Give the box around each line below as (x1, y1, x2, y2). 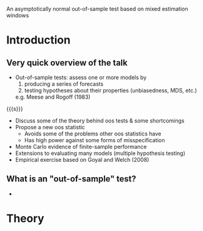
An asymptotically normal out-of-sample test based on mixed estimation (6, 6, 188, 12)
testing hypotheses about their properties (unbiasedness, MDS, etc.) (24, 87, 197, 94)
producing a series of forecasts (24, 80, 104, 88)
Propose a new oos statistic (15, 124, 86, 131)
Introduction (6, 33, 71, 47)
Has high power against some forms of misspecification (24, 137, 165, 143)
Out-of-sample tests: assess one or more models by (15, 74, 147, 81)
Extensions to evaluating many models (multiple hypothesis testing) (15, 150, 185, 157)
